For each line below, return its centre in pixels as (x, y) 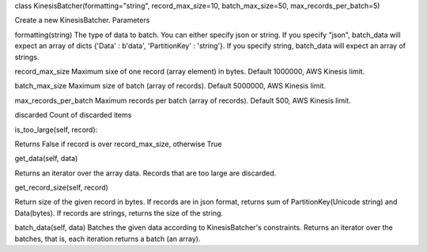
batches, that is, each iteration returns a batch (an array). (108, 239)
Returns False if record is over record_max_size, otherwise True (118, 144)
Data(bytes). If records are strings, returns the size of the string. (119, 213)
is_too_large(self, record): (56, 130)
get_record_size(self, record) (61, 188)
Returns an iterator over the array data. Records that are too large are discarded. (145, 173)
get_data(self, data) (46, 159)
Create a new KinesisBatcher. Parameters (82, 21)
